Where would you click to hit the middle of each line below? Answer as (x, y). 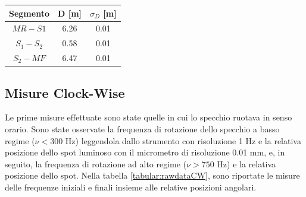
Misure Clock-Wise (65, 92)
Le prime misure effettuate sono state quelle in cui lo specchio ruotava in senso (149, 117)
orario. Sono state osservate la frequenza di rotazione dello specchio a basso (142, 128)
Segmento (29, 13)
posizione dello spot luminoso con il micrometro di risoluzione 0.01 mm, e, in (145, 152)
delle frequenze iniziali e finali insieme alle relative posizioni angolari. (131, 187)
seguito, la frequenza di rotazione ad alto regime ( (96, 163)
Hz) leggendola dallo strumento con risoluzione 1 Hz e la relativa (183, 140)
